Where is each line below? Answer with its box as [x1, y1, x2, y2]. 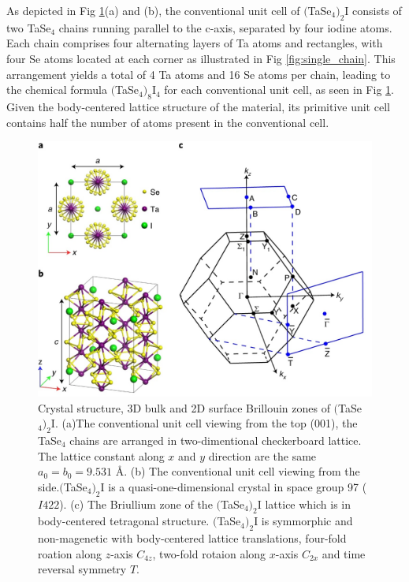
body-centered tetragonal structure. [38, 513, 210, 529]
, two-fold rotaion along [152, 545, 266, 561]
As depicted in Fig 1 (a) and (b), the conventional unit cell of [6, 2, 300, 18]
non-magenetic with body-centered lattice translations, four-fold [38, 530, 347, 547]
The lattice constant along [38, 447, 165, 464]
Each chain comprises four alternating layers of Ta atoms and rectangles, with [6, 35, 383, 51]
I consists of [344, 2, 402, 18]
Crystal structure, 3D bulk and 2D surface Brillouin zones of [38, 399, 330, 416]
